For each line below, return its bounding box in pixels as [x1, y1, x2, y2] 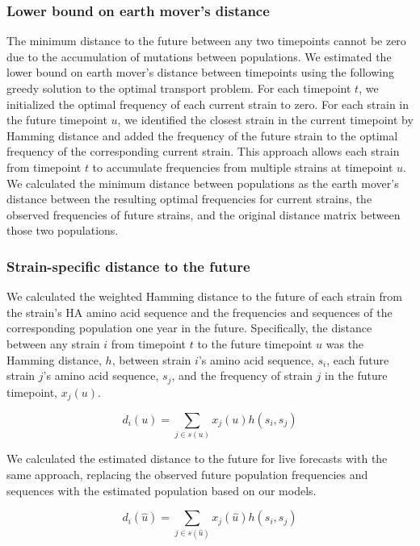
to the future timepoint [197, 335, 313, 352]
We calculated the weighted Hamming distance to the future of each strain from [6, 288, 402, 305]
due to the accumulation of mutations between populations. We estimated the [6, 48, 392, 65]
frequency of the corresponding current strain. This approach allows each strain [6, 143, 400, 160]
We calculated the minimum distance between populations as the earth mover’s [6, 174, 399, 191]
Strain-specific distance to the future [6, 256, 250, 276]
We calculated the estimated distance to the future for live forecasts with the [6, 450, 388, 467]
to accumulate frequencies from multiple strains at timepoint [92, 158, 393, 175]
